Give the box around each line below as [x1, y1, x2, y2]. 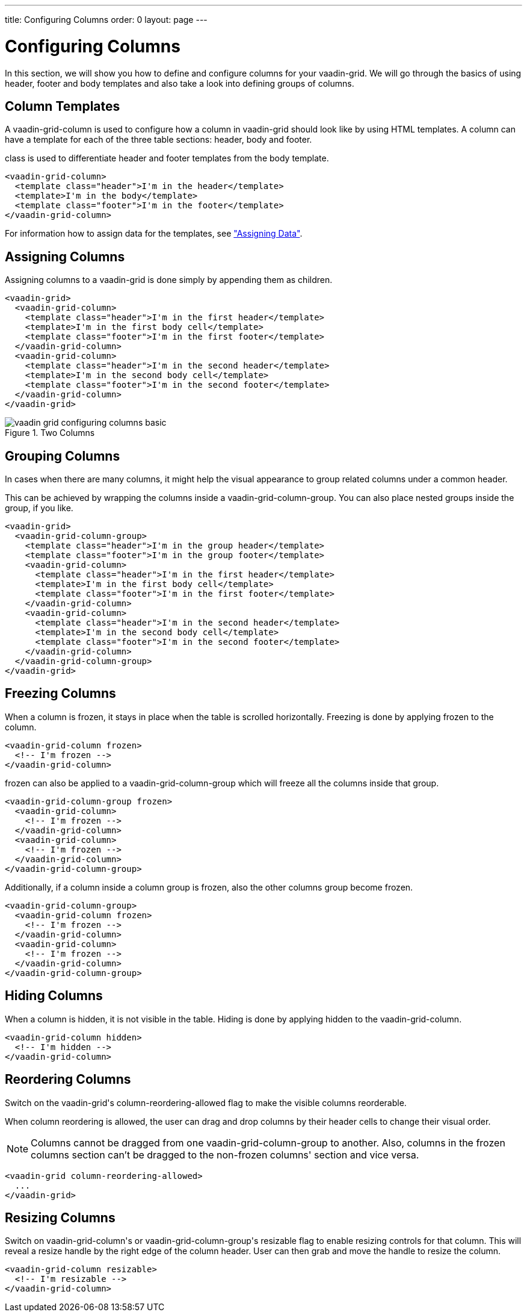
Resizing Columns [5, 1210, 116, 1225]
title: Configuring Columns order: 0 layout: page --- [5, 14, 208, 25]
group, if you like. [5, 503, 73, 514]
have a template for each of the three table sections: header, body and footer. [5, 134, 312, 145]
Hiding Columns [5, 988, 103, 1004]
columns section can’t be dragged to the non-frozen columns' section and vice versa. [31, 1148, 419, 1161]
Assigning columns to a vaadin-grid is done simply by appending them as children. [5, 275, 333, 285]
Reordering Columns [5, 1072, 131, 1087]
